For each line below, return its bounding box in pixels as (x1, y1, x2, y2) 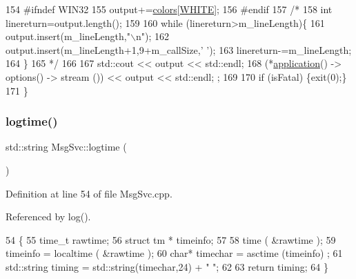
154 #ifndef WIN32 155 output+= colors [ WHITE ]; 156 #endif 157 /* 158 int (6, 2, 333, 16)
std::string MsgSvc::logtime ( (6, 139, 127, 154)
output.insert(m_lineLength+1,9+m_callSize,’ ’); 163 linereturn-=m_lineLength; (6, 42, 352, 57)
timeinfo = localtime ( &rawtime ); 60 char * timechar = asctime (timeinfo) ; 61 (6, 246, 343, 260)
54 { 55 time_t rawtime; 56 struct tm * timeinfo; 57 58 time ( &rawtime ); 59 (6, 232, 336, 247)
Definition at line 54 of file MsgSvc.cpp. (6, 186, 172, 200)
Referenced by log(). (6, 209, 91, 224)
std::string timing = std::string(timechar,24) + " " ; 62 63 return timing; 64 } (6, 259, 328, 273)
